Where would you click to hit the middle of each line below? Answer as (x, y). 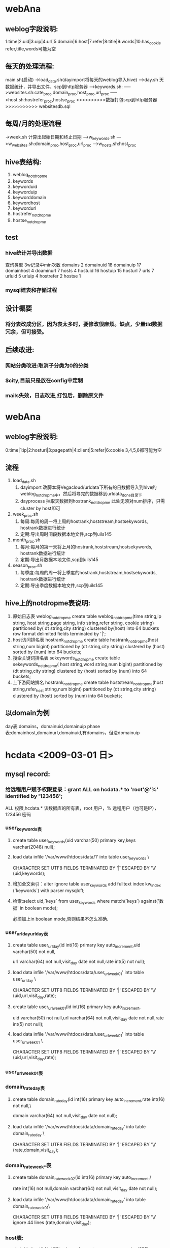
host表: (14, 1238)
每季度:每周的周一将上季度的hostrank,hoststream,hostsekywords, (89, 573)
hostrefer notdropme (32, 214)
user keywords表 (24, 828)
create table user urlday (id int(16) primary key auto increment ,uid (76, 945)
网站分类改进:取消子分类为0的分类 (47, 366)
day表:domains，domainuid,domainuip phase (53, 726)
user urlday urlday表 (27, 933)
